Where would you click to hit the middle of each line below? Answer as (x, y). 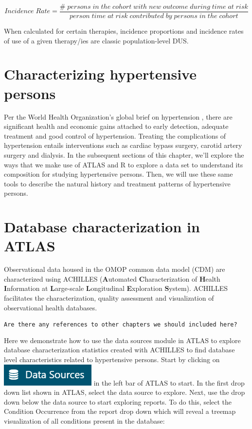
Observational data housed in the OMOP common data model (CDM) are (115, 269)
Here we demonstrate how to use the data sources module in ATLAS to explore (122, 340)
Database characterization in (102, 227)
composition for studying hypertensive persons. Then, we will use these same (118, 174)
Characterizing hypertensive (100, 74)
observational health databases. (51, 307)
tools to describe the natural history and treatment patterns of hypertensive (117, 183)
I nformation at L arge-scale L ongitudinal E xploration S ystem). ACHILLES (116, 288)
